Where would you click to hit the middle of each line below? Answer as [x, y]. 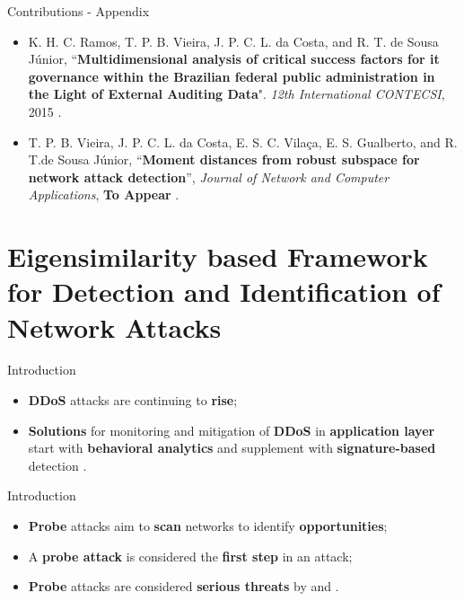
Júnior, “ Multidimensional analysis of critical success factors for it [234, 59]
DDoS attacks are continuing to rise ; [133, 400]
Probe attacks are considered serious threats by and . [184, 586]
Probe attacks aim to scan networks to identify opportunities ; [208, 526]
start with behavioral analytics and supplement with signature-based [232, 448]
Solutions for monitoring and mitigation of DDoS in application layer [232, 430]
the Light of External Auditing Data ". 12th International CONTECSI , [236, 94]
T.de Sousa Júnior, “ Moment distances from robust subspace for [224, 159]
